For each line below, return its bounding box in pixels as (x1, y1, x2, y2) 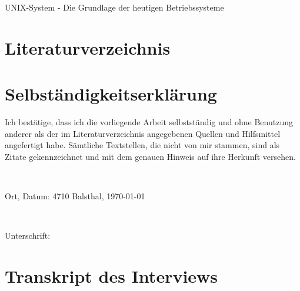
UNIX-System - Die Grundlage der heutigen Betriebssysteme (5, 1, 224, 13)
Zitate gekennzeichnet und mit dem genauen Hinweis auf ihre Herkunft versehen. (5, 150, 296, 162)
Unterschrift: (5, 229, 51, 242)
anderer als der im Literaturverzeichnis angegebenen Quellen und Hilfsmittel (5, 127, 281, 139)
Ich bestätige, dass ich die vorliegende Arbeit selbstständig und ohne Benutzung (5, 116, 293, 128)
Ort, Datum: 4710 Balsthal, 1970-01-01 (5, 190, 145, 202)
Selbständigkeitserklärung (5, 82, 217, 106)
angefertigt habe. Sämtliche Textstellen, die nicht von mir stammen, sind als (5, 139, 280, 151)
